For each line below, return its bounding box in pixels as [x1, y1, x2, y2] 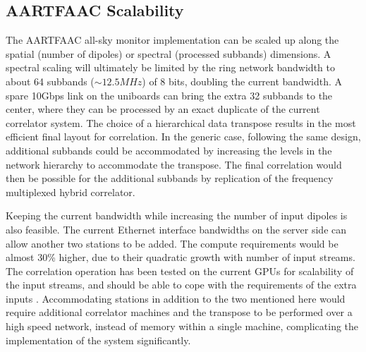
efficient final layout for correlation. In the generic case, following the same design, [6, 129, 361, 144]
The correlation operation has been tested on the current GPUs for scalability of [6, 263, 354, 278]
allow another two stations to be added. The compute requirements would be [6, 236, 338, 250]
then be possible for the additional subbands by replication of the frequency [6, 171, 334, 186]
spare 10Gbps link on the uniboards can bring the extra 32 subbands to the [6, 87, 333, 102]
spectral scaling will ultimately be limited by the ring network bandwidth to [6, 60, 335, 75]
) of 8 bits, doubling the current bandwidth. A [142, 73, 342, 88]
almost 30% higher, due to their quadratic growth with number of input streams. [6, 250, 355, 265]
